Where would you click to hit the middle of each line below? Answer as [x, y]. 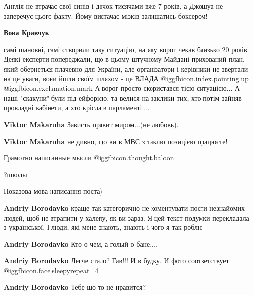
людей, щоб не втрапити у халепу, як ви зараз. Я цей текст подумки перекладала [126, 217]
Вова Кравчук [26, 33]
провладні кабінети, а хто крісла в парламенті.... [77, 108]
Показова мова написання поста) [53, 191]
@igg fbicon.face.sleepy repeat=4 [51, 270]
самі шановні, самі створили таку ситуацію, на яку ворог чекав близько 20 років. [126, 49]
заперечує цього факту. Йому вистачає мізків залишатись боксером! [106, 16]
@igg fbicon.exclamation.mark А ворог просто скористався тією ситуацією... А [122, 88]
